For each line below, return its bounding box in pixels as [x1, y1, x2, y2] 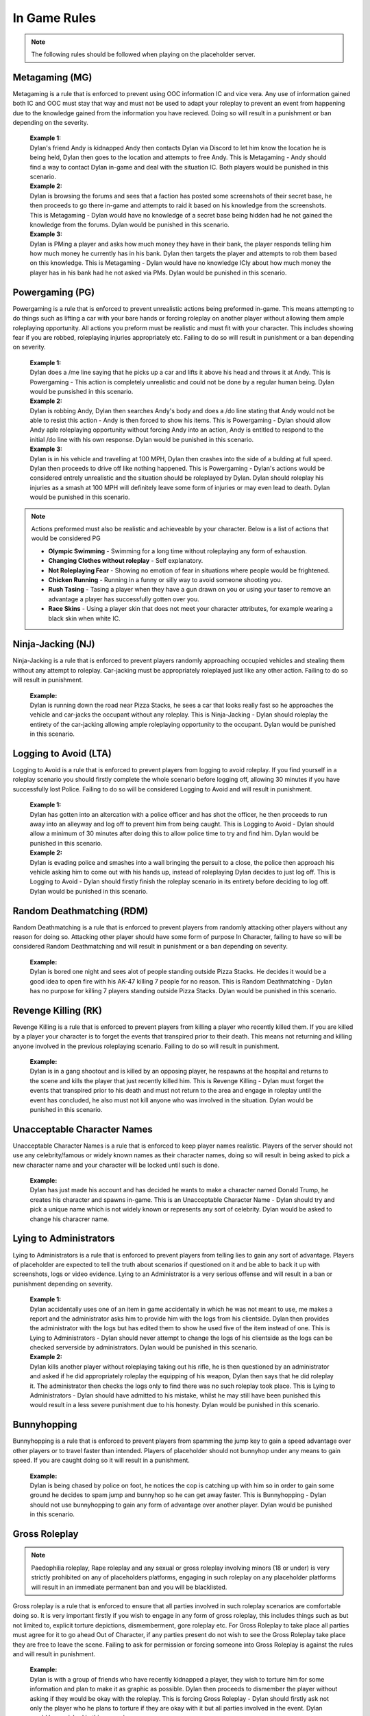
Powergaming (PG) [12, 286, 95, 298]
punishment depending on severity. [12, 1279, 113, 1288]
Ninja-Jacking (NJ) [12, 638, 95, 650]
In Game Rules [12, 10, 96, 25]
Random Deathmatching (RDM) [12, 905, 149, 916]
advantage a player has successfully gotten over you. [48, 594, 199, 603]
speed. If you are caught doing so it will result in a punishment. [12, 1456, 190, 1465]
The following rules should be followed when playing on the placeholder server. [31, 50, 256, 58]
